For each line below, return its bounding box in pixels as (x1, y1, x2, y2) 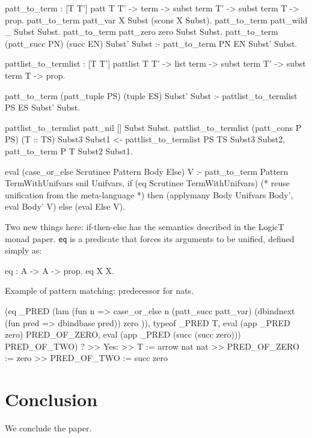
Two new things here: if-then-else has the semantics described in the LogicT (5, 220, 284, 233)
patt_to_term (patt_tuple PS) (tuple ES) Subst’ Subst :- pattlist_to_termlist (5, 89, 298, 102)
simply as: (5, 244, 42, 257)
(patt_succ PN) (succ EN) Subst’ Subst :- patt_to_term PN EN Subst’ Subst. (5, 37, 298, 49)
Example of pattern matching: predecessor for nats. (5, 284, 194, 297)
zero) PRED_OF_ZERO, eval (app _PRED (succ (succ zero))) (5, 328, 241, 341)
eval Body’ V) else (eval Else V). (5, 200, 126, 213)
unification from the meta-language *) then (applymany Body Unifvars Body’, (5, 188, 293, 201)
